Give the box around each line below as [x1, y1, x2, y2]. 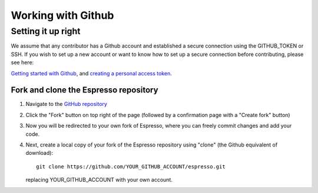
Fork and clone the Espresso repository [11, 85, 158, 95]
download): [25, 149, 53, 157]
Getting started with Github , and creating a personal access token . [11, 69, 172, 76]
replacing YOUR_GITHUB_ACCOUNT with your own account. [25, 177, 173, 184]
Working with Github [11, 9, 114, 22]
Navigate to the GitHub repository [25, 101, 107, 108]
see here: [11, 59, 34, 66]
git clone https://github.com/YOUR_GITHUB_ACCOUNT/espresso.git [36, 163, 226, 170]
